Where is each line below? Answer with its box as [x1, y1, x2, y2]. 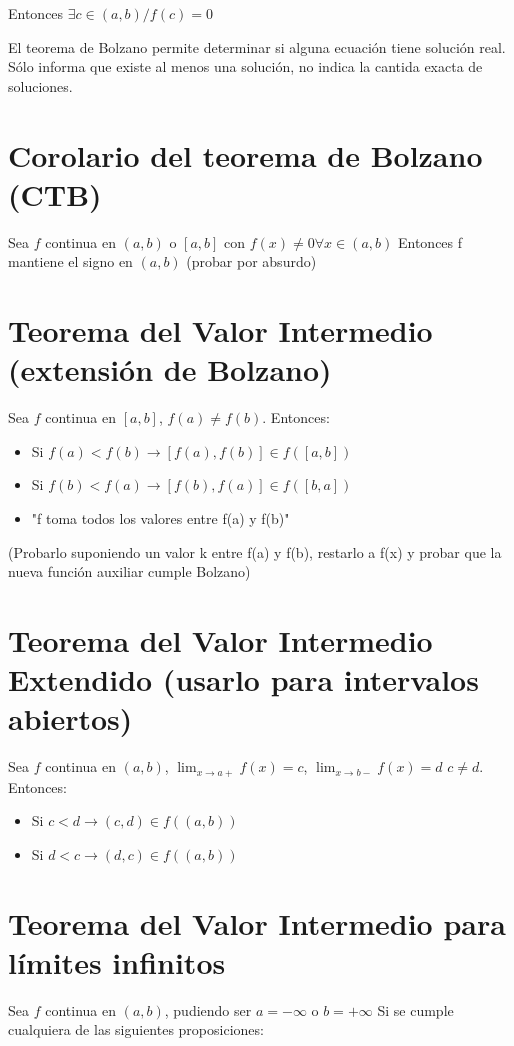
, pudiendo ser [164, 999, 252, 1020]
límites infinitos [8, 941, 226, 982]
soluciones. [8, 75, 73, 96]
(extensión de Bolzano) [8, 349, 332, 390]
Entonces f [397, 231, 463, 252]
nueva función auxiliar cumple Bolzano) [8, 561, 251, 582]
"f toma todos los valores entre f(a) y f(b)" [31, 507, 290, 528]
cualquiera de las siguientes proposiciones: [8, 1019, 264, 1040]
